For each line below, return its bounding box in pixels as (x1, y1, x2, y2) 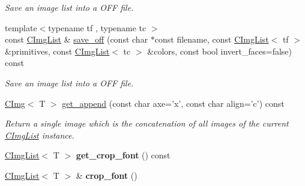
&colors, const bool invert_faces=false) (147, 44, 292, 57)
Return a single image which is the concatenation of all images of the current (5, 117, 289, 130)
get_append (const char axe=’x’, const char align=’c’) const (62, 97, 285, 109)
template (5, 21, 37, 34)
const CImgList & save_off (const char (5, 33, 148, 46)
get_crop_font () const (76, 149, 171, 161)
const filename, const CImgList (154, 33, 269, 46)
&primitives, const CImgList (5, 44, 110, 57)
